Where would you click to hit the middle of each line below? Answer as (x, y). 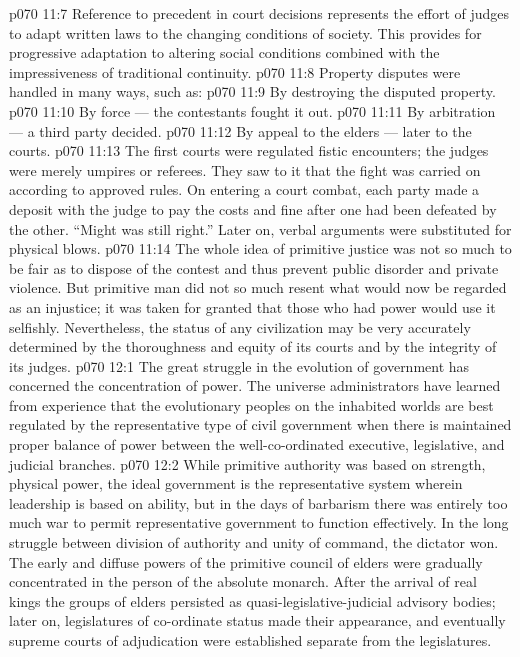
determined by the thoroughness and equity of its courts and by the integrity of (253, 346)
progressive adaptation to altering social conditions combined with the (224, 52)
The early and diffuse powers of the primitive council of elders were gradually (246, 561)
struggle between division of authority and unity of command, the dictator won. (254, 542)
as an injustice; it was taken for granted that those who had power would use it (252, 306)
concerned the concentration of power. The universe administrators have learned (255, 385)
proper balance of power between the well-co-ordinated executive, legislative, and (257, 444)
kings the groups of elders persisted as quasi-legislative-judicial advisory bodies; (252, 600)
